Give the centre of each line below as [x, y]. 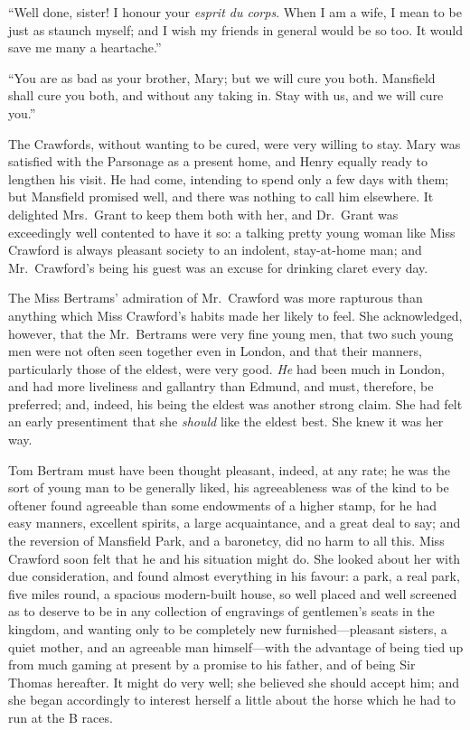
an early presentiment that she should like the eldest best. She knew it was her [226, 421]
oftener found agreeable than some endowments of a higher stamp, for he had [223, 505]
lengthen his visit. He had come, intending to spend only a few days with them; [229, 178]
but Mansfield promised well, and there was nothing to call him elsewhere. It [221, 197]
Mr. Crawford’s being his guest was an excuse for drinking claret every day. [218, 267]
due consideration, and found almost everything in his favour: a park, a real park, [234, 576]
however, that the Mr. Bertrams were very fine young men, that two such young [231, 333]
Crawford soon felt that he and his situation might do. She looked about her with [235, 558]
